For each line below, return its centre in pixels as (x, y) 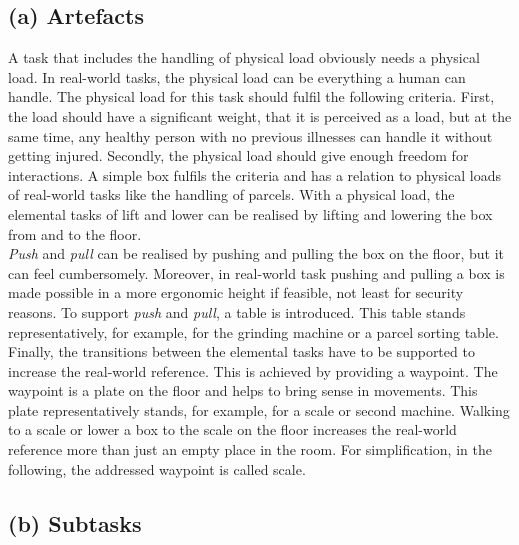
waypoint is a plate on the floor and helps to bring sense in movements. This (243, 390)
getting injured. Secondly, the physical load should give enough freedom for (238, 155)
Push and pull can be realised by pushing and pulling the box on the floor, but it (256, 253)
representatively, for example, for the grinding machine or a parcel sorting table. (253, 331)
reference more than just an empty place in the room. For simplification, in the (250, 449)
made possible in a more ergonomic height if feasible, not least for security (236, 292)
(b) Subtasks (75, 522)
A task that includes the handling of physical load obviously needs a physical (244, 57)
